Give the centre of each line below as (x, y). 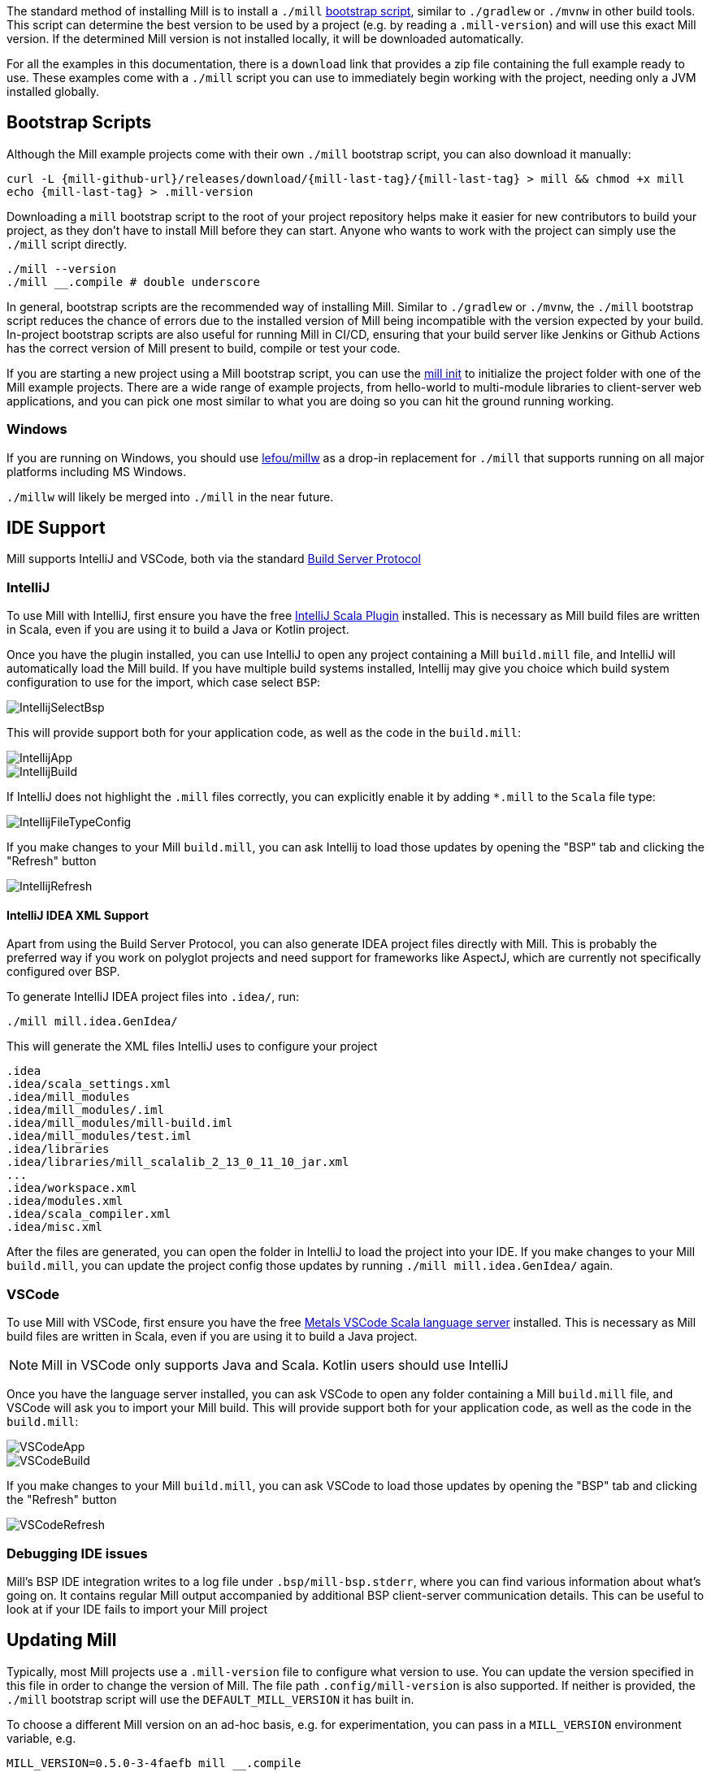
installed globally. (53, 91)
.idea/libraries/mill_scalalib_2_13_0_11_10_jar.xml (178, 1162)
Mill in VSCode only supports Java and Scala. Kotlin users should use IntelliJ (275, 1365)
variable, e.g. (41, 1738)
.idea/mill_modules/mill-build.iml (120, 1123)
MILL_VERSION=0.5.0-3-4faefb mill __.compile (154, 1763)
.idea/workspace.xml (72, 1188)
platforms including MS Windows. (97, 471)
